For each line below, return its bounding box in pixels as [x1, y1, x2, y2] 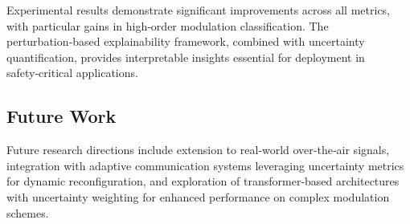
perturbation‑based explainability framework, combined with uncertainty [6, 33, 365, 50]
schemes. [6, 204, 49, 221]
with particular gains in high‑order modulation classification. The [6, 17, 329, 34]
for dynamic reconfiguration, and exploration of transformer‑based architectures [6, 173, 400, 189]
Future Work [6, 104, 117, 128]
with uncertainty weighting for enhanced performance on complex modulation [6, 188, 390, 205]
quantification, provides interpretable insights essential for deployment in [6, 48, 365, 65]
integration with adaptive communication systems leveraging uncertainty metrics [6, 157, 404, 173]
